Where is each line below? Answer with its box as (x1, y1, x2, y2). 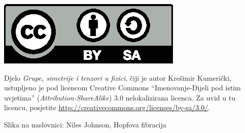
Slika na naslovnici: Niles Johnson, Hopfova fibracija (4, 119, 166, 129)
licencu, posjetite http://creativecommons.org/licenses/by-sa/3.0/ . (4, 102, 211, 113)
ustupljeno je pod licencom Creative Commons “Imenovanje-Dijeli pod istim (4, 82, 241, 93)
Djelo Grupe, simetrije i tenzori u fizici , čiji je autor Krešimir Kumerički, (4, 72, 231, 83)
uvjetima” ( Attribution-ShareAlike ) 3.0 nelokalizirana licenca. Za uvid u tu (4, 92, 235, 103)
